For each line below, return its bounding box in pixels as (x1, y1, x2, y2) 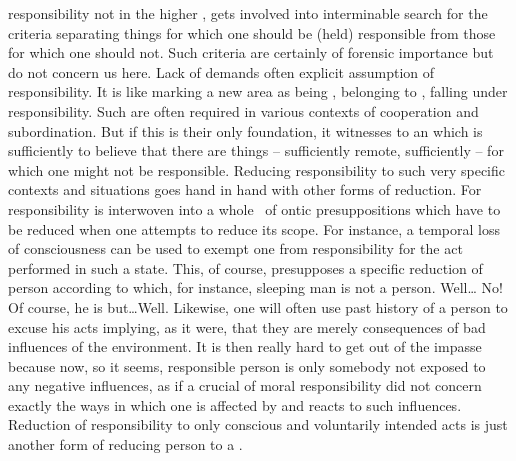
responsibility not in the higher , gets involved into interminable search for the (8, 3, 488, 23)
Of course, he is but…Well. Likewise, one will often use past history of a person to (8, 296, 508, 317)
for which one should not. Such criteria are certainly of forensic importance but (8, 42, 494, 63)
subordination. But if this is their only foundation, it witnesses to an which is (8, 120, 483, 141)
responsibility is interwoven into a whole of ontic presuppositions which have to (8, 198, 501, 219)
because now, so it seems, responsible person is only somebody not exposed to (8, 355, 486, 376)
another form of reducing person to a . (8, 434, 243, 455)
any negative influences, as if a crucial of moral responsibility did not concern (8, 375, 482, 396)
